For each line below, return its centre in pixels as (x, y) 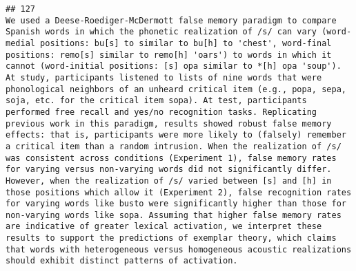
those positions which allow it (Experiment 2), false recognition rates (179, 192)
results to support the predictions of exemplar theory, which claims (171, 238)
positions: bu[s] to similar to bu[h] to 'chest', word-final (186, 43)
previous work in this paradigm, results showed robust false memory (169, 123)
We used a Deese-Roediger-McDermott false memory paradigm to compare (171, 20)
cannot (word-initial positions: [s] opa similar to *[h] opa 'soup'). (174, 66)
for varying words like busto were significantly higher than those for (176, 204)
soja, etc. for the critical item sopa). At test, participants (156, 101)
